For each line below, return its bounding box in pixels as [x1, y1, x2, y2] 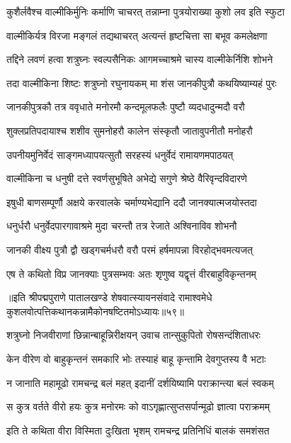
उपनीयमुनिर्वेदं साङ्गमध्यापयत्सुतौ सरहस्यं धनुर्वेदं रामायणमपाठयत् [6, 147, 234, 162]
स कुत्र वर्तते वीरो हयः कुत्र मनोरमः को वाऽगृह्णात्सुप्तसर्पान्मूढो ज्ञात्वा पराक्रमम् [6, 399, 270, 414]
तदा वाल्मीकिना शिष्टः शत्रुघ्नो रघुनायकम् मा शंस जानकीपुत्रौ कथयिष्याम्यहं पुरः [6, 75, 277, 90]
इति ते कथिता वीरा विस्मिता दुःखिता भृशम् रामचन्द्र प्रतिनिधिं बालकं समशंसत [6, 422, 270, 437]
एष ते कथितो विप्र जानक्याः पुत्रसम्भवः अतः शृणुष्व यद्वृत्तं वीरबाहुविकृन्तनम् [6, 266, 256, 281]
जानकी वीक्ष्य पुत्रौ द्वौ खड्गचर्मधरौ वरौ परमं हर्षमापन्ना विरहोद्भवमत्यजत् [6, 242, 253, 257]
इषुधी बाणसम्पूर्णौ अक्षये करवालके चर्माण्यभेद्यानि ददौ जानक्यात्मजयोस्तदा [6, 194, 257, 209]
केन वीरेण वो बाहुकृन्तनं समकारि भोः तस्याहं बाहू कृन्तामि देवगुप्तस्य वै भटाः [6, 351, 266, 366]
